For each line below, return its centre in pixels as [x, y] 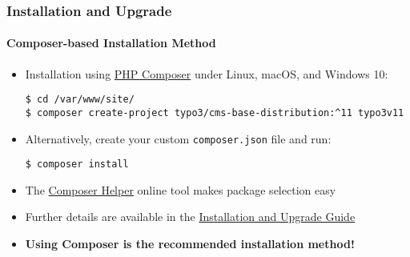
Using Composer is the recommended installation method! [190, 244]
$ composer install [77, 165]
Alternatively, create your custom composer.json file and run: [178, 138]
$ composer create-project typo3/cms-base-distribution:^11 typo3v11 [215, 112]
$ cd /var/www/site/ [80, 100]
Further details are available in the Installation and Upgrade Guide [190, 217]
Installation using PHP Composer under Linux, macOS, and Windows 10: [207, 73]
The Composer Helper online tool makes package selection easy [181, 189]
